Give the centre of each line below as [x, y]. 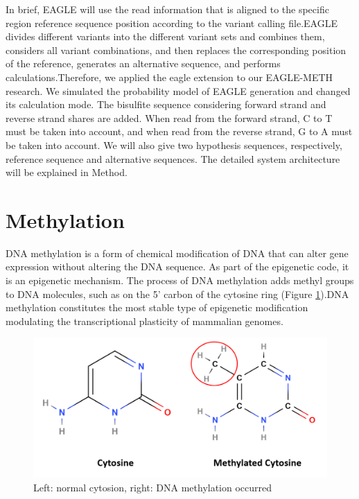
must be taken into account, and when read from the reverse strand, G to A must [179, 131]
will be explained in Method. [67, 172]
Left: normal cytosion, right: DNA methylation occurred [153, 487]
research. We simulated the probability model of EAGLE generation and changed [178, 90]
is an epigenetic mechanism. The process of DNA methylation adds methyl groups [180, 280]
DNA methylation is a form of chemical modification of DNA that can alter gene [177, 253]
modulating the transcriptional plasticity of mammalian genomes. [145, 321]
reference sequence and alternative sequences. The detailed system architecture [173, 158]
